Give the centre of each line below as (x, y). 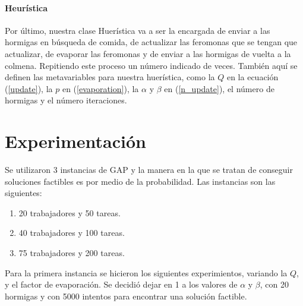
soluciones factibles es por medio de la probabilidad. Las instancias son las (140, 181)
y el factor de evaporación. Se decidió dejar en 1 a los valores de (121, 284)
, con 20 (274, 284)
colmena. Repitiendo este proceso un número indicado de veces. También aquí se (151, 65)
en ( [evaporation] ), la (100, 88)
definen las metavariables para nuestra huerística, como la (110, 77)
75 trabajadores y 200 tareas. (72, 253)
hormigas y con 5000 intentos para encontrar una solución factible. (126, 296)
